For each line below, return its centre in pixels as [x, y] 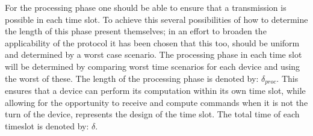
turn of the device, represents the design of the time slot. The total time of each [152, 114]
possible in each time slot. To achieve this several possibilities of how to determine [156, 19]
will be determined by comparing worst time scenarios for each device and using [153, 66]
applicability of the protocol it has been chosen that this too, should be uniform [152, 42]
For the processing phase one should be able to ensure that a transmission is [146, 7]
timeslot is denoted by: [47, 125]
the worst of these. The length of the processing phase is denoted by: [132, 78]
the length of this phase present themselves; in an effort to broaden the [136, 31]
